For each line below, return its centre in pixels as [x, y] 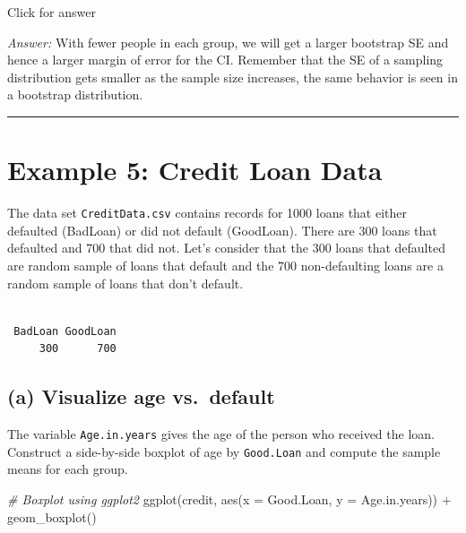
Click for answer [52, 12]
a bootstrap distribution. [75, 95]
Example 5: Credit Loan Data [195, 170]
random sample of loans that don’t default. [125, 283]
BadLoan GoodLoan [65, 331]
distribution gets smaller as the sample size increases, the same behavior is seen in [233, 77]
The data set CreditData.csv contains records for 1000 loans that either [207, 213]
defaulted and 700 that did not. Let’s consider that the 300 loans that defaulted [226, 248]
